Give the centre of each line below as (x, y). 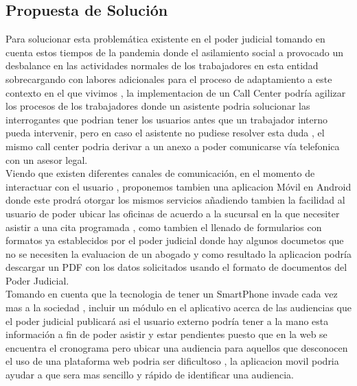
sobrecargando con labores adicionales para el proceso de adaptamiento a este (169, 79)
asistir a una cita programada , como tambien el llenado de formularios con (164, 227)
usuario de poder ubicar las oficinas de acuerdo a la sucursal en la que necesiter (173, 213)
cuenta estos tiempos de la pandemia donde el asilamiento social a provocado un (174, 52)
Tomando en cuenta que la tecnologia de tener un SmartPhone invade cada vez (172, 294)
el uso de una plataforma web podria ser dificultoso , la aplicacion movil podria (172, 361)
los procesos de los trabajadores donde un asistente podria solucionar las (158, 106)
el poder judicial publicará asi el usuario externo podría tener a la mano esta (167, 321)
